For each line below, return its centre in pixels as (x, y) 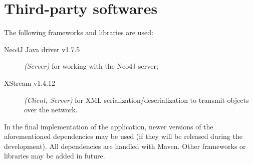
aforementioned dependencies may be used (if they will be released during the (123, 136)
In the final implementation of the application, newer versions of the (109, 126)
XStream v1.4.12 (30, 83)
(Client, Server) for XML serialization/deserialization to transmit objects (137, 100)
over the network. (51, 110)
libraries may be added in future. (55, 156)
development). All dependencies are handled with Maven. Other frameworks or (125, 146)
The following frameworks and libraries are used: (79, 32)
